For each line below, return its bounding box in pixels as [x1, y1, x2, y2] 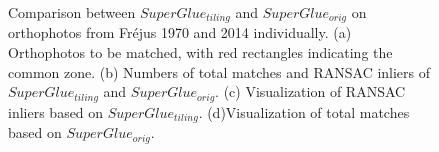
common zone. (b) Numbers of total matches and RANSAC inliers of [8, 61, 431, 82]
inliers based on [8, 101, 104, 122]
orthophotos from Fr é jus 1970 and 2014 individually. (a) [8, 22, 352, 43]
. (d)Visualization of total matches [198, 101, 410, 122]
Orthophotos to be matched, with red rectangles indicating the [8, 42, 393, 63]
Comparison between [8, 2, 136, 22]
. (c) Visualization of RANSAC [215, 81, 406, 102]
